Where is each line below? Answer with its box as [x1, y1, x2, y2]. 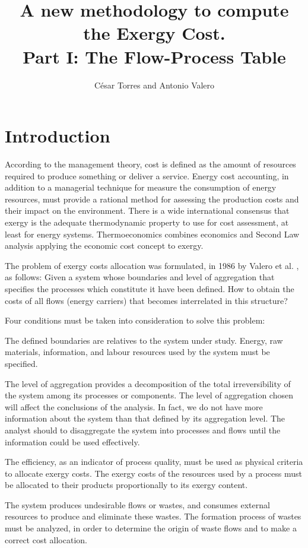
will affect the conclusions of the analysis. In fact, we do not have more [5, 400, 263, 413]
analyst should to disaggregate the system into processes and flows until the [5, 423, 281, 436]
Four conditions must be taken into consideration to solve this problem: [5, 314, 265, 327]
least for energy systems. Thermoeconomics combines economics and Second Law [5, 227, 300, 240]
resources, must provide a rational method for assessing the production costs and [5, 192, 299, 205]
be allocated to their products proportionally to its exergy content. [5, 479, 248, 491]
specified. [5, 357, 38, 369]
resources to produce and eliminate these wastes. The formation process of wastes [5, 510, 301, 522]
